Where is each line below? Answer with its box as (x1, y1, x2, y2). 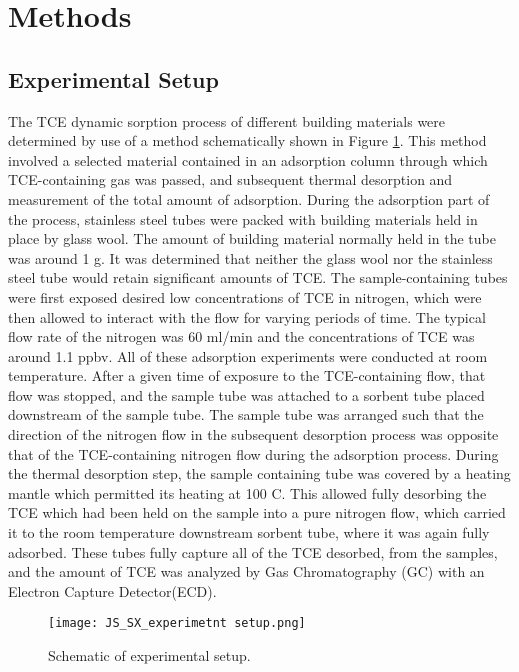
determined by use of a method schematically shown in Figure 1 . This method (8, 130, 487, 151)
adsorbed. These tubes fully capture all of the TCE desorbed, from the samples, (8, 541, 498, 562)
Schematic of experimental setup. (48, 645, 251, 666)
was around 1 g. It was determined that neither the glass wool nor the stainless (8, 247, 493, 268)
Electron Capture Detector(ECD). (8, 580, 217, 601)
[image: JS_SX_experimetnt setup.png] (48, 616, 306, 631)
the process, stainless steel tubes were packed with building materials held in (8, 208, 478, 229)
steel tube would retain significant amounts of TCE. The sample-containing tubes (8, 267, 508, 288)
